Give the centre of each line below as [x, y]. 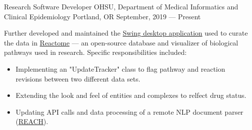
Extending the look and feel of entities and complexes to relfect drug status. [131, 95]
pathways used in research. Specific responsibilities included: [95, 52]
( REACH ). [32, 121]
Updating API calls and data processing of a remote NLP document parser [129, 111]
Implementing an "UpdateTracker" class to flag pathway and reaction [120, 68]
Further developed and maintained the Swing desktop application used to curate [126, 33]
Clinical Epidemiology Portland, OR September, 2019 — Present [102, 16]
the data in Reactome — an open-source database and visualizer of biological [121, 42]
